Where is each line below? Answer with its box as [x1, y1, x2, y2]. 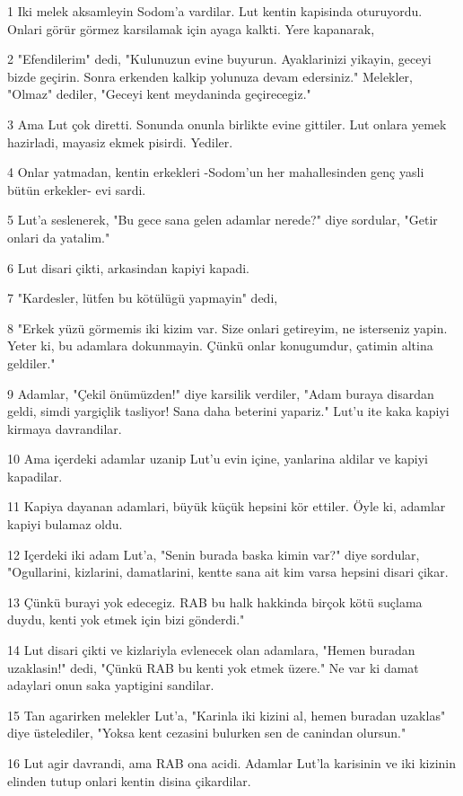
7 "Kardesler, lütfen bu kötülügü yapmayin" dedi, [7, 288, 278, 307]
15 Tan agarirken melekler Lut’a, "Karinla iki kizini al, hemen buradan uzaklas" [7, 705, 446, 724]
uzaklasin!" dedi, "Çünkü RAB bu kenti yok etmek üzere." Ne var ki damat [7, 658, 419, 677]
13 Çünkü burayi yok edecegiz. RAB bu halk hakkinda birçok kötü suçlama [7, 592, 423, 611]
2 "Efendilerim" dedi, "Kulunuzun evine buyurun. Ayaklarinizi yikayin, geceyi [7, 49, 432, 68]
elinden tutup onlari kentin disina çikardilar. [7, 771, 251, 790]
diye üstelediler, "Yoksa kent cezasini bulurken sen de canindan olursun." [7, 723, 406, 742]
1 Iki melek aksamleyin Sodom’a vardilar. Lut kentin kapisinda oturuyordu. [7, 2, 423, 20]
